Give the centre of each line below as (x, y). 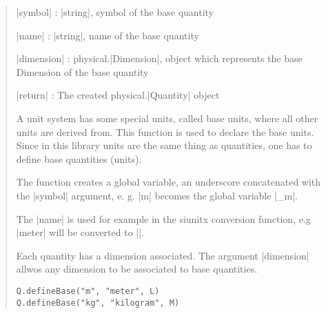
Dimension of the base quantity (82, 71)
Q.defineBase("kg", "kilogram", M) (98, 303)
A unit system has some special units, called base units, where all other (167, 118)
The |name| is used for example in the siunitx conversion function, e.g (163, 218)
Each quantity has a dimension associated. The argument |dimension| (163, 255)
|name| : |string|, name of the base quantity (108, 35)
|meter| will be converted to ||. (80, 232)
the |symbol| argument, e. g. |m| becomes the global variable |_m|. (157, 195)
